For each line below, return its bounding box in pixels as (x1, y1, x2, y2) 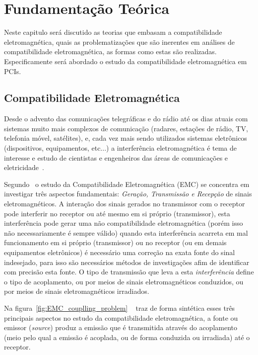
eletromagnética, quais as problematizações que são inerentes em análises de (4, 36, 235, 47)
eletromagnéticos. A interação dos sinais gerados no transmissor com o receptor (4, 198, 245, 209)
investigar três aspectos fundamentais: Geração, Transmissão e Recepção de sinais (4, 188, 252, 199)
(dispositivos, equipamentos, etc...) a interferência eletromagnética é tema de (4, 143, 237, 153)
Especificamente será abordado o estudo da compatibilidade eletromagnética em (4, 56, 247, 66)
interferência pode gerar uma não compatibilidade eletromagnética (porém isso (4, 218, 243, 228)
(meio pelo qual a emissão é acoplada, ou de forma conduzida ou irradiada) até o (4, 332, 250, 342)
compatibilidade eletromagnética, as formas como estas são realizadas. (4, 46, 217, 57)
